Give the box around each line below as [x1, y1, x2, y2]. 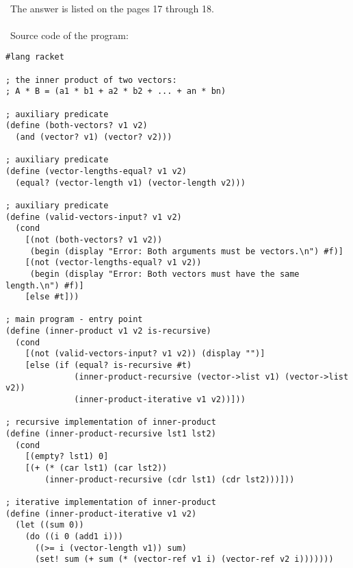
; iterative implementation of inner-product [5, 497, 216, 507]
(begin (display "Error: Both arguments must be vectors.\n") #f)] [29, 246, 343, 256]
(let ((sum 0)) [15, 520, 84, 530]
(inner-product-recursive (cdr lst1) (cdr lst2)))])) [44, 474, 295, 484]
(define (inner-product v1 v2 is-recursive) [5, 326, 211, 336]
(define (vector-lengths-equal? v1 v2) [5, 166, 187, 176]
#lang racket [5, 52, 64, 62]
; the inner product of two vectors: [5, 75, 177, 85]
